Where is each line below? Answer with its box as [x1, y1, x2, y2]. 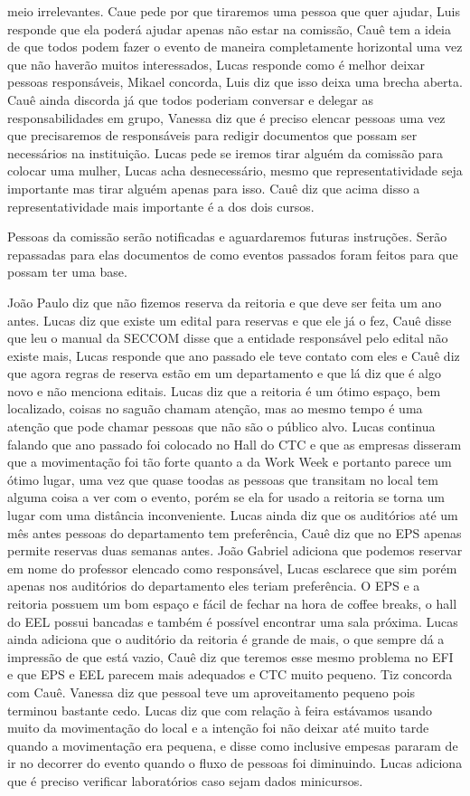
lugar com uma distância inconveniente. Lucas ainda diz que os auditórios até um [7, 506, 458, 525]
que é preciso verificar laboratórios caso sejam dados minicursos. [7, 771, 363, 790]
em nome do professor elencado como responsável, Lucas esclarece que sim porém [7, 558, 457, 577]
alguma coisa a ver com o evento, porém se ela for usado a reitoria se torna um [7, 488, 445, 507]
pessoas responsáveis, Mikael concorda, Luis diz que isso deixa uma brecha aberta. [7, 72, 463, 91]
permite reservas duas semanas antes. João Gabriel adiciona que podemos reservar [7, 541, 463, 560]
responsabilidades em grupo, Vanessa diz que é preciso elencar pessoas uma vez [7, 108, 446, 127]
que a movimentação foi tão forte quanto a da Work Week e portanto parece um [7, 452, 452, 471]
